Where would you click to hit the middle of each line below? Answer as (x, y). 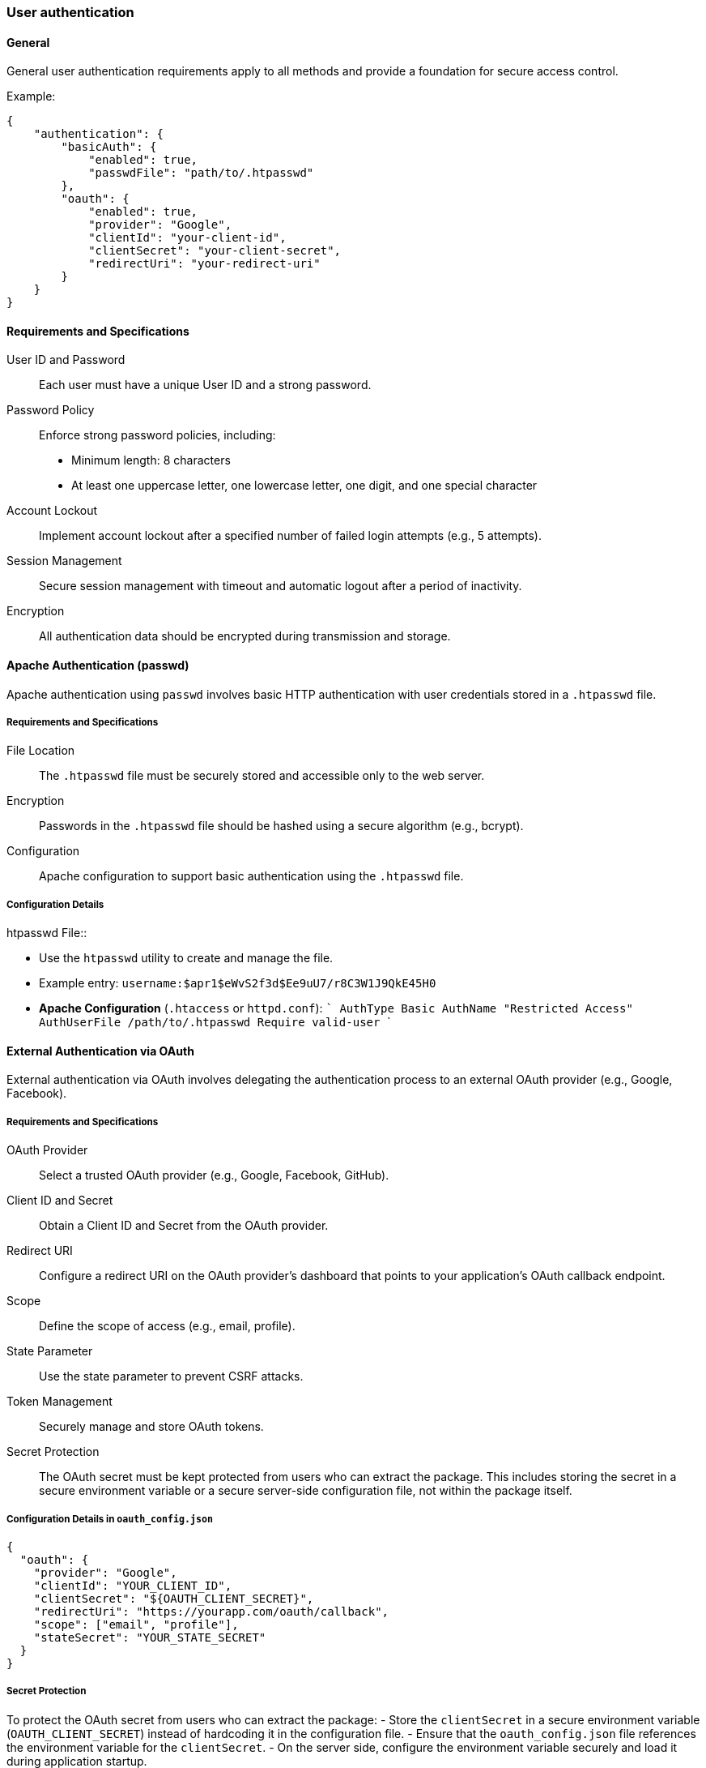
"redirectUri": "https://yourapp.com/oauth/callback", (211, 1612)
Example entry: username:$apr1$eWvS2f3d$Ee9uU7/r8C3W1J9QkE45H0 (238, 983)
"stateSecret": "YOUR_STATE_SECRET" (150, 1637)
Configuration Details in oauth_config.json (110, 1519)
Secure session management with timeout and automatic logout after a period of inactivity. (281, 586)
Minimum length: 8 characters (151, 460)
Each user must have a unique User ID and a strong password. (205, 385)
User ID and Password (66, 360)
